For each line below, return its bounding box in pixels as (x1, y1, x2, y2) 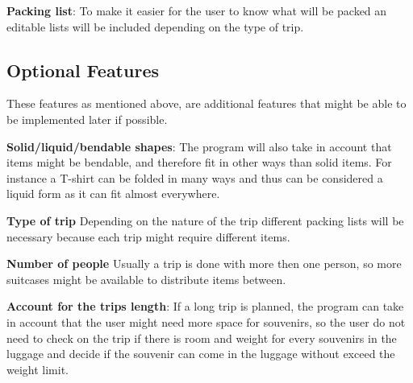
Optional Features (6, 57, 159, 82)
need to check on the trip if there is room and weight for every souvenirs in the (6, 329, 397, 346)
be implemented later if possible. (6, 110, 168, 127)
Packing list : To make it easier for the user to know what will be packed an (6, 2, 387, 19)
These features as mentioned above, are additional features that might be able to (6, 95, 407, 112)
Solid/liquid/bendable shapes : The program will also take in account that (6, 138, 392, 154)
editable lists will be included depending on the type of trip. (6, 18, 304, 35)
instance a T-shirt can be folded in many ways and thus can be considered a (6, 169, 383, 186)
